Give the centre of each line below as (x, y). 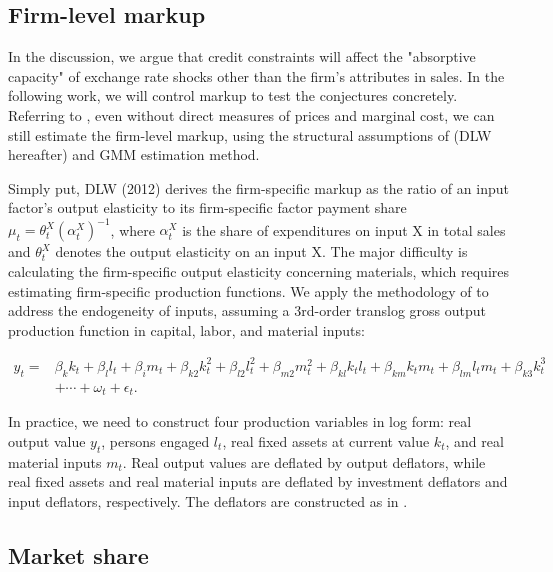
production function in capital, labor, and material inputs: (186, 329)
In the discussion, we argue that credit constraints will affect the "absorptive (242, 56)
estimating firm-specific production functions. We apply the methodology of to (248, 290)
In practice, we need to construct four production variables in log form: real (240, 421)
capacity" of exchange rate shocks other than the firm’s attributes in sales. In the (256, 75)
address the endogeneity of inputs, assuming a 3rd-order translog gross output (247, 310)
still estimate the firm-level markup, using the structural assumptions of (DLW (250, 134)
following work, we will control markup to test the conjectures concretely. (233, 95)
